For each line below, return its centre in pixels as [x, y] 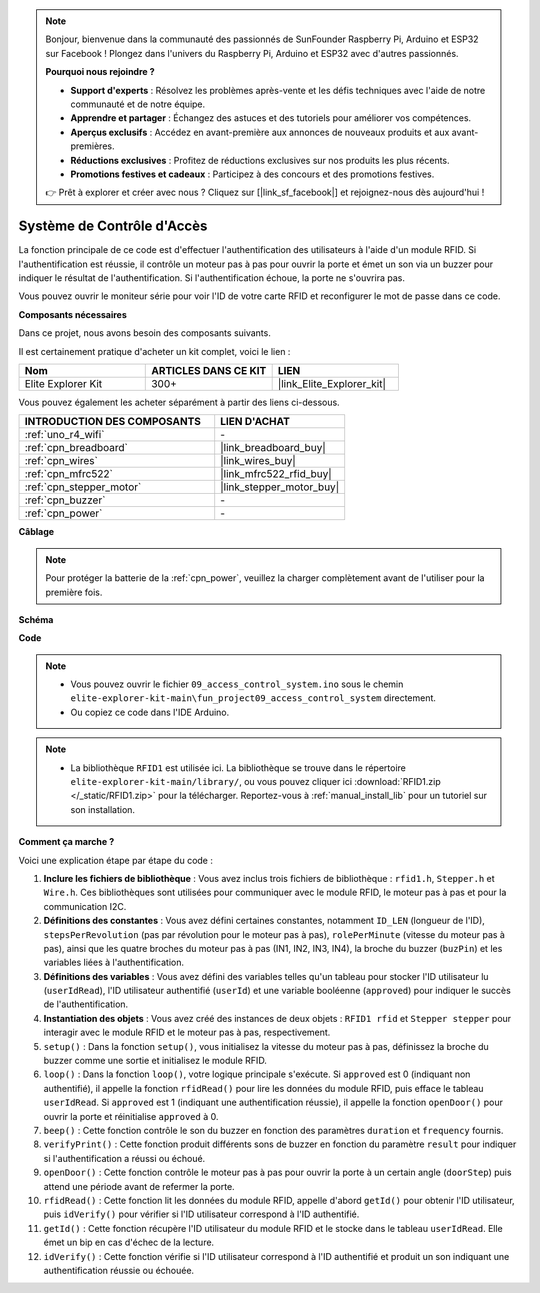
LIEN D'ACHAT [255, 422]
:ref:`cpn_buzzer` [65, 500]
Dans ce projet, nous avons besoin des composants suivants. [145, 333]
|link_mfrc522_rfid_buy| [276, 474]
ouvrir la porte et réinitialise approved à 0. [131, 1116]
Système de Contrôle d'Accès [113, 226]
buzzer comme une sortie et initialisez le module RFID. [155, 1061]
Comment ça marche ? [66, 842]
